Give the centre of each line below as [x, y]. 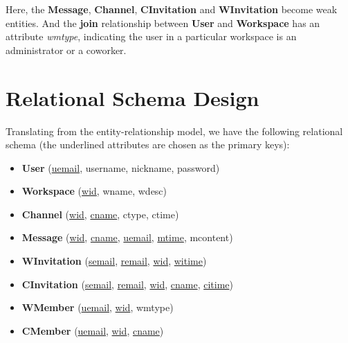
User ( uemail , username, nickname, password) [121, 167]
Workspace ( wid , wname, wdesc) [94, 191]
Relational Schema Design [132, 97]
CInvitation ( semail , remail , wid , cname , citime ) [127, 284]
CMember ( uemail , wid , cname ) [93, 330]
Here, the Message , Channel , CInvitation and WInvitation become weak [172, 9]
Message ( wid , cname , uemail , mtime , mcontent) [127, 237]
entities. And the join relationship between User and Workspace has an [163, 23]
